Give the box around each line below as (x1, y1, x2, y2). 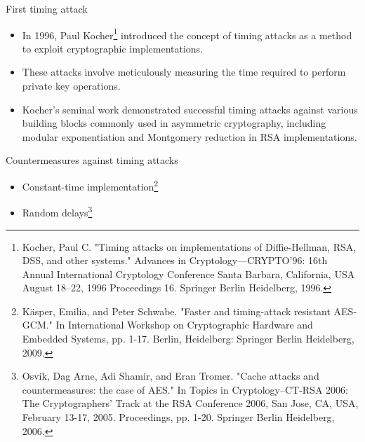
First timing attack (6, 1, 88, 15)
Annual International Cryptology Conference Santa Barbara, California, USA (22, 266, 355, 281)
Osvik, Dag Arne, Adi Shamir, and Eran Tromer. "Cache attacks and (22, 368, 319, 383)
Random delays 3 (22, 203, 93, 219)
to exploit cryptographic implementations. (22, 41, 204, 55)
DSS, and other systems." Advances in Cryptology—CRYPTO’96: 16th (22, 253, 328, 268)
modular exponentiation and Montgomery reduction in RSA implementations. (22, 129, 357, 144)
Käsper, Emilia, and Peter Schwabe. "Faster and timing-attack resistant (22, 303, 331, 318)
